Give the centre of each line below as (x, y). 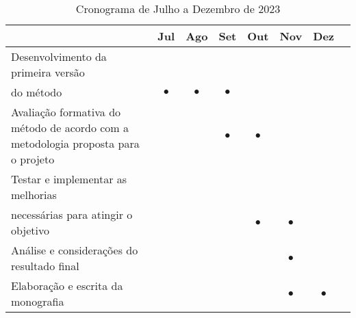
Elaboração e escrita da (67, 286)
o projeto (33, 159)
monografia (38, 301)
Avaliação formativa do (66, 112)
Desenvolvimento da (59, 56)
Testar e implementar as (69, 179)
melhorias (34, 195)
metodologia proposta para (75, 143)
